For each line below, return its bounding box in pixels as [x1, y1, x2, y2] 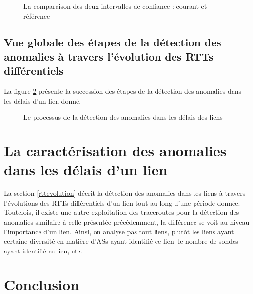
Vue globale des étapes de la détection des [4, 34, 221, 49]
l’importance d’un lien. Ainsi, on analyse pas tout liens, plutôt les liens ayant [4, 226, 234, 236]
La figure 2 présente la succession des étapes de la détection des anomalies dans [4, 86, 242, 96]
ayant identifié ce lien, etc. [4, 245, 82, 255]
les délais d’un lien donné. [4, 95, 81, 105]
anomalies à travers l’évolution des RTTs [4, 48, 214, 63]
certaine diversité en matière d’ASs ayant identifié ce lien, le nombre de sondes [4, 236, 238, 246]
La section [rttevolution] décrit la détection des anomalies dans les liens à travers [4, 188, 246, 198]
